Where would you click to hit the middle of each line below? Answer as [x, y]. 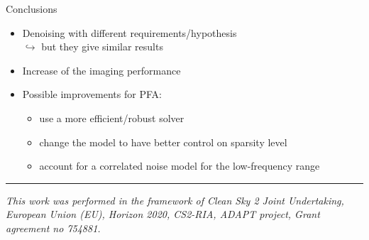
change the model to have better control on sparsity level [163, 142]
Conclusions [32, 9]
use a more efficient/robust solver [112, 118]
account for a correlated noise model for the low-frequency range [180, 166]
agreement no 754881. [53, 228]
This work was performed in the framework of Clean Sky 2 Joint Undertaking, [175, 200]
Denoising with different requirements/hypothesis [130, 32]
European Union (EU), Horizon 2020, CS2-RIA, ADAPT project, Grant [163, 214]
